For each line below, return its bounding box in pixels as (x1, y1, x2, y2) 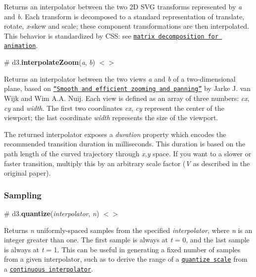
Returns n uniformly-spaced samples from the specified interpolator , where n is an (4, 225, 253, 235)
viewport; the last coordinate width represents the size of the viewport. (4, 112, 218, 123)
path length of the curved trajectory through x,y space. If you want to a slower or (4, 148, 252, 158)
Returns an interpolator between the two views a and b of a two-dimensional (4, 73, 236, 84)
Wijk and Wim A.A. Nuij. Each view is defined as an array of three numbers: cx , (4, 92, 250, 103)
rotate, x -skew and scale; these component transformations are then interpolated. (4, 21, 249, 31)
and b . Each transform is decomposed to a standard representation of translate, (4, 11, 245, 21)
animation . (4, 40, 38, 50)
